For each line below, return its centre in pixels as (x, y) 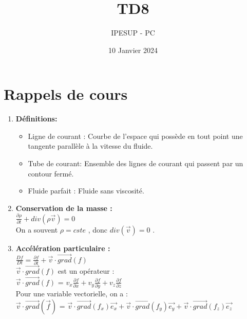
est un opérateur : (86, 271)
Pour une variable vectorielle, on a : (72, 294)
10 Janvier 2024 (133, 50)
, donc (98, 229)
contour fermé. (51, 173)
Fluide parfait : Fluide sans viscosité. (86, 191)
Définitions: (36, 119)
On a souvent (37, 229)
